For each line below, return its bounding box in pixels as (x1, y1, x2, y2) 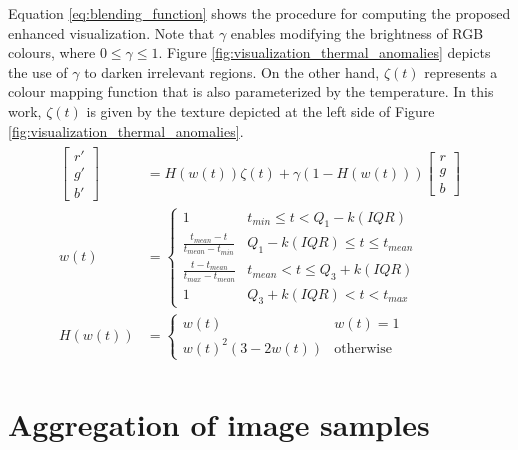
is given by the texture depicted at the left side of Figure (86, 100, 435, 121)
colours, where (8, 42, 96, 63)
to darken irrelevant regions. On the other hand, (84, 61, 380, 82)
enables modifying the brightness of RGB (230, 22, 484, 43)
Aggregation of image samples (8, 403, 430, 444)
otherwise (334, 341, 392, 356)
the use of (8, 61, 68, 82)
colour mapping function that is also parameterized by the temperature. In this (8, 81, 494, 102)
